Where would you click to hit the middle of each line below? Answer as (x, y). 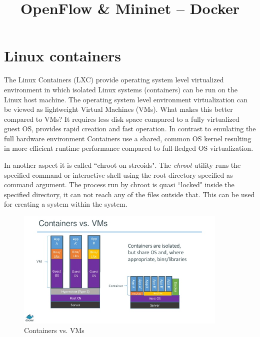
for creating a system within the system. (66, 204)
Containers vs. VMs (54, 330)
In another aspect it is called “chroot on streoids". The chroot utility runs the (122, 165)
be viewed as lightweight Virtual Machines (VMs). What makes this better (118, 109)
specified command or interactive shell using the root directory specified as (118, 174)
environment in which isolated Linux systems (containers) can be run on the (121, 89)
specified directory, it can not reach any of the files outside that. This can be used (129, 194)
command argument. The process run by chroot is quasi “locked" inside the (119, 184)
